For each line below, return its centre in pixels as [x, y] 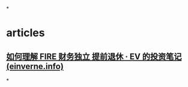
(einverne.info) [35, 66]
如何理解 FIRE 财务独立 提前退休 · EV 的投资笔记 [94, 56]
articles [26, 33]
